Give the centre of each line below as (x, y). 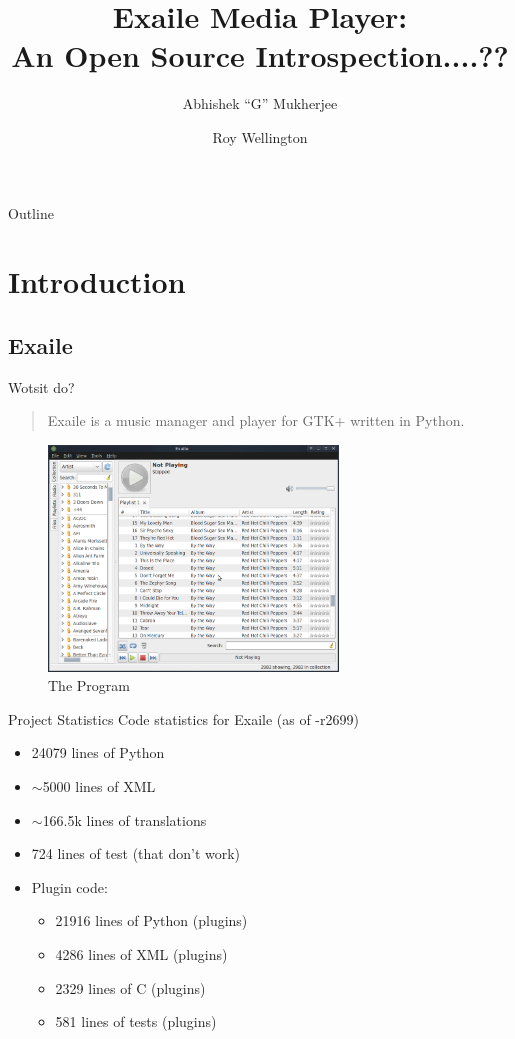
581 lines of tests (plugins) (136, 1021)
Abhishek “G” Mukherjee (260, 103)
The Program (89, 685)
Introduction (97, 281)
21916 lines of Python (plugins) (151, 920)
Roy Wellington (260, 136)
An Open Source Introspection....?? (260, 55)
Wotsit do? (41, 386)
